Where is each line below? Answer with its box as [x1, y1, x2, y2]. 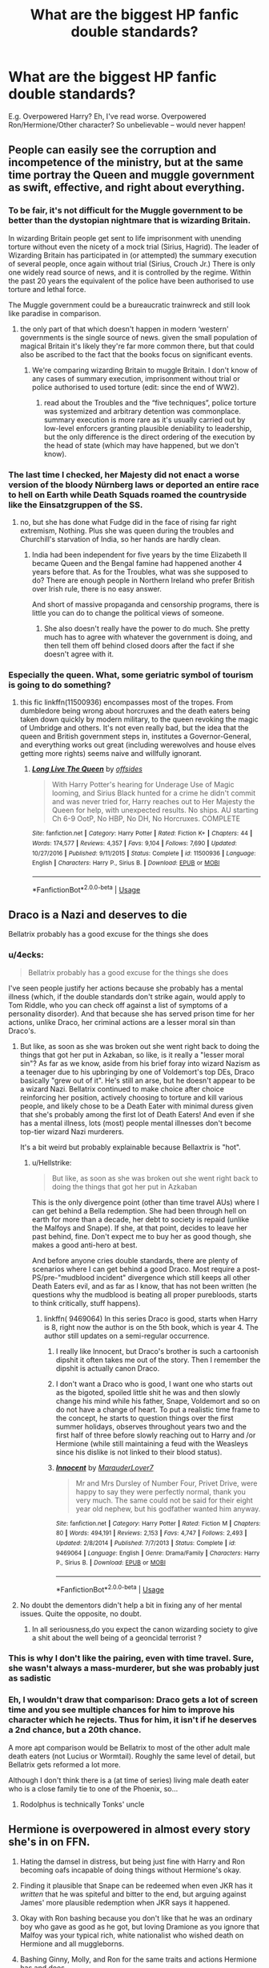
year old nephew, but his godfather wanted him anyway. [75, 1503, 261, 1514]
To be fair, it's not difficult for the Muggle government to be [8, 205, 243, 216]
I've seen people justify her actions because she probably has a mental [8, 983, 243, 993]
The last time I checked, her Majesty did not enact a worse [8, 469, 240, 480]
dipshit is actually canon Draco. [55, 1363, 160, 1373]
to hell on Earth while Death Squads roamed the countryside [8, 489, 247, 500]
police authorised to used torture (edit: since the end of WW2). [31, 382, 239, 392]
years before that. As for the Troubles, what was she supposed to [31, 567, 248, 576]
